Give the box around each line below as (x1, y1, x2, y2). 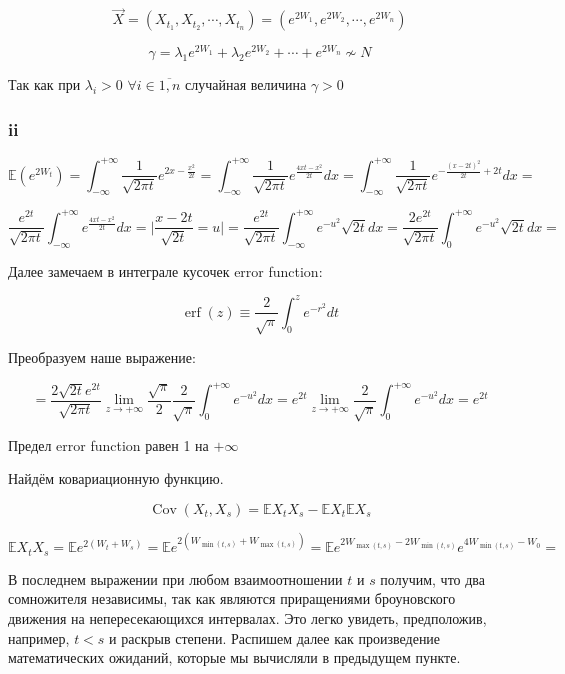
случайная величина (185, 74, 307, 95)
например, (8, 627, 70, 648)
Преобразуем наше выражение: (8, 347, 196, 368)
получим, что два (380, 568, 486, 589)
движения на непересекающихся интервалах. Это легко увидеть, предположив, (8, 607, 487, 628)
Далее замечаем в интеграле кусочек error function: (8, 260, 323, 281)
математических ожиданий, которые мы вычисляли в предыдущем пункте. (8, 647, 461, 668)
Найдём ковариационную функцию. (8, 468, 224, 489)
